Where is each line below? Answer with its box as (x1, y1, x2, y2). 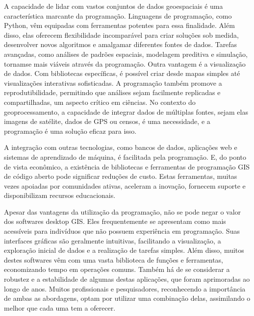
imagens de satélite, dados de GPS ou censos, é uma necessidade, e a (4, 116, 210, 126)
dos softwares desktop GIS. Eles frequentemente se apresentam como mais (4, 216, 226, 226)
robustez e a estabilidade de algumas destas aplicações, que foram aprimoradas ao (4, 274, 250, 284)
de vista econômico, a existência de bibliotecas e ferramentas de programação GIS (4, 161, 250, 171)
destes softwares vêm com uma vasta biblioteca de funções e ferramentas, (4, 254, 224, 265)
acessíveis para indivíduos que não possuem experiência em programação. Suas (4, 226, 240, 236)
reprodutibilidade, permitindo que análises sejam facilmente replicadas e (4, 87, 221, 97)
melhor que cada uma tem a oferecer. (4, 302, 116, 313)
